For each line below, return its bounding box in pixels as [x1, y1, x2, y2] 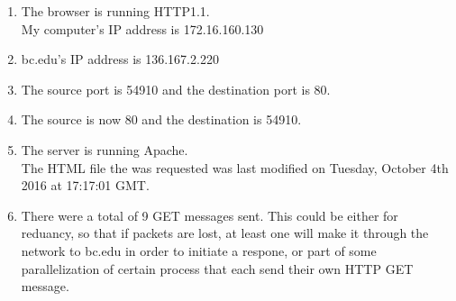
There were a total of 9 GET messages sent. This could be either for [21, 205, 398, 224]
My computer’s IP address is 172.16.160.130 [21, 19, 264, 38]
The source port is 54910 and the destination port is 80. [21, 79, 331, 98]
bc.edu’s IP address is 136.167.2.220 [21, 50, 219, 68]
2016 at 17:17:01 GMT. [21, 176, 150, 195]
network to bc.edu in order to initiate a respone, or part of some [21, 241, 377, 260]
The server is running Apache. [21, 140, 188, 159]
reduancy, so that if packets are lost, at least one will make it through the [21, 223, 429, 242]
